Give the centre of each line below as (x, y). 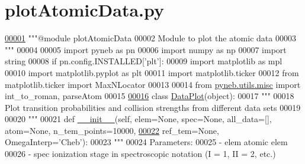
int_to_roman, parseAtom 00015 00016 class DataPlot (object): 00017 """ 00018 (150, 96)
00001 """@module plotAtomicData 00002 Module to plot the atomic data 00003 (150, 38)
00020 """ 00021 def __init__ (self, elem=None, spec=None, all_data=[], (138, 119)
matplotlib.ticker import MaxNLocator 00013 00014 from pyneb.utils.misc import (153, 84)
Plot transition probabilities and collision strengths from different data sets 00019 (153, 107)
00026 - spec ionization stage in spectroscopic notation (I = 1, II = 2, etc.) (140, 154)
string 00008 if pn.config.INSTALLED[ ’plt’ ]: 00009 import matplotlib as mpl (144, 61)
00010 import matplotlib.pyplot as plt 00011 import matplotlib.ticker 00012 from (152, 72)
